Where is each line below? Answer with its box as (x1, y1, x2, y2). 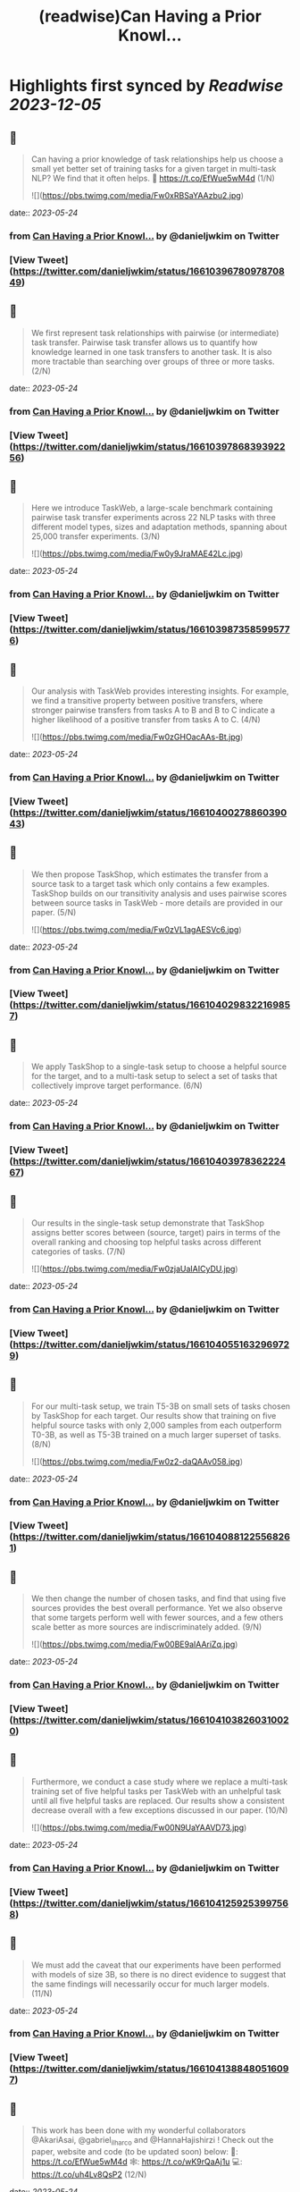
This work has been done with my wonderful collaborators (30, 2125, 246, 2136)
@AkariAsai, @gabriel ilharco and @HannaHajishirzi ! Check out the (30, 2135, 274, 2147)
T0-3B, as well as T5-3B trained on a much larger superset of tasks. (30, 1429, 281, 1440)
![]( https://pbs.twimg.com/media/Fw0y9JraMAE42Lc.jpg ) (30, 548, 244, 560)
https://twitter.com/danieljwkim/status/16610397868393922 (12, 440, 286, 452)
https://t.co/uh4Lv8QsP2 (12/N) (30, 2170, 147, 2180)
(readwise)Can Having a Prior (38, 6, 262, 27)
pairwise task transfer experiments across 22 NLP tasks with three (30, 512, 277, 523)
